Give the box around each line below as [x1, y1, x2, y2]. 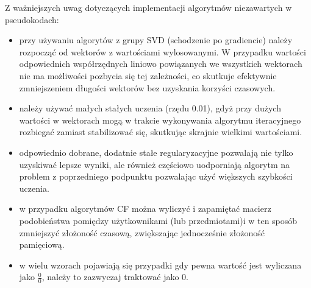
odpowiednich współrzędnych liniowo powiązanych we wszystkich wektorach [19, 57, 302, 70]
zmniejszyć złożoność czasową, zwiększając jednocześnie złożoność [19, 226, 265, 239]
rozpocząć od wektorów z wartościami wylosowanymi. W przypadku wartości [19, 45, 306, 58]
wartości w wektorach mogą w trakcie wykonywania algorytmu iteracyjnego [19, 113, 301, 126]
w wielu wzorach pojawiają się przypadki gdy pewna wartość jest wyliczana [19, 258, 302, 271]
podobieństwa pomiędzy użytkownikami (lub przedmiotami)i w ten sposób [19, 214, 298, 227]
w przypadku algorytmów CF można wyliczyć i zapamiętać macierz [19, 202, 271, 215]
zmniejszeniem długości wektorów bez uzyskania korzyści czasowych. [19, 81, 276, 94]
